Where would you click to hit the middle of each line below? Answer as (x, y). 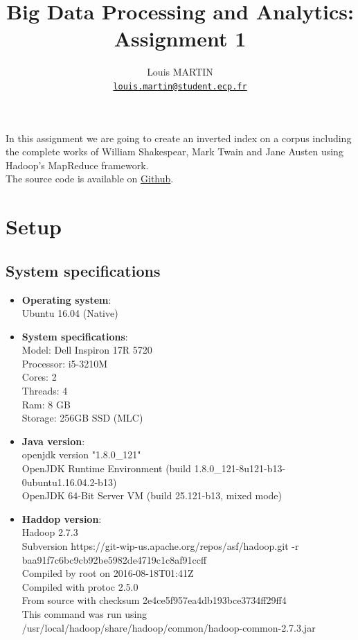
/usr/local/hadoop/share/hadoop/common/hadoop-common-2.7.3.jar (169, 627)
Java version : (53, 441)
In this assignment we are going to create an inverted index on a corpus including (179, 138)
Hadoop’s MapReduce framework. (77, 165)
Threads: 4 (45, 391)
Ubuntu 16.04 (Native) (70, 313)
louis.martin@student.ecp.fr (180, 86)
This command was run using (84, 613)
